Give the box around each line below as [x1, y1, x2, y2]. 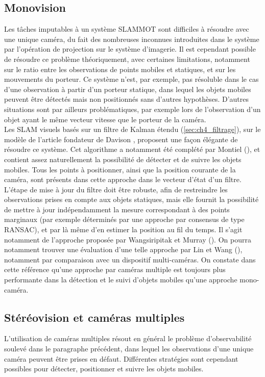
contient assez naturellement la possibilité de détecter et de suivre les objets [4, 153, 242, 164]
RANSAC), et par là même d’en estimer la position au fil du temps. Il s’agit [4, 224, 243, 235]
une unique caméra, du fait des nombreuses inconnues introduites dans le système [4, 33, 259, 44]
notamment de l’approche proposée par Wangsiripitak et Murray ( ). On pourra [4, 234, 251, 245]
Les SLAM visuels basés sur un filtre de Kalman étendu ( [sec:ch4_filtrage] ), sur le [4, 124, 261, 135]
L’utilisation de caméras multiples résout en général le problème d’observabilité [4, 333, 252, 344]
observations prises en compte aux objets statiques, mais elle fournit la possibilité [4, 194, 259, 205]
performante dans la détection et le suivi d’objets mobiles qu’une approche [4, 274, 237, 285]
